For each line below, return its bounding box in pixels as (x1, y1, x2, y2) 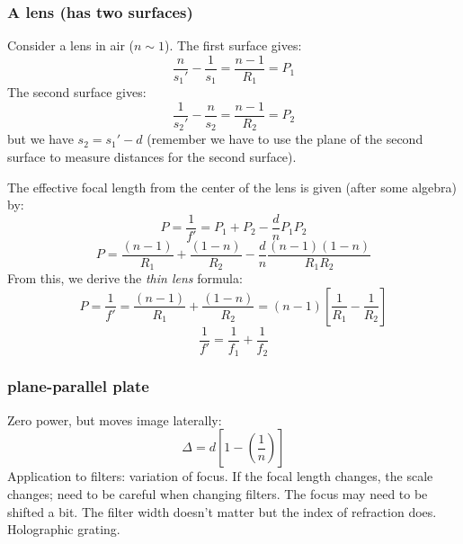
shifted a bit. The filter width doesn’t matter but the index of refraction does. (7, 502, 437, 521)
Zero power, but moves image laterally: (7, 410, 222, 429)
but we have (7, 129, 74, 148)
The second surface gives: (7, 83, 147, 102)
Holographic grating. (7, 520, 120, 539)
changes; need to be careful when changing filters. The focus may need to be (7, 484, 428, 503)
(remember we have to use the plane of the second (147, 129, 423, 148)
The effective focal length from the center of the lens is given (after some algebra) (7, 177, 458, 196)
